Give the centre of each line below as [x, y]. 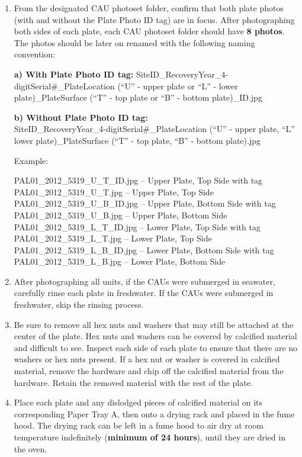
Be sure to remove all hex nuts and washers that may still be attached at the [154, 324]
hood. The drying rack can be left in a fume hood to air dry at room [139, 425]
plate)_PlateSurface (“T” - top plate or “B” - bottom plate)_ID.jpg [138, 97]
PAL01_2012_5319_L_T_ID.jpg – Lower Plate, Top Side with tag [137, 226]
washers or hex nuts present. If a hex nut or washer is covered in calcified [147, 359]
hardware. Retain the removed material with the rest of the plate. [133, 382]
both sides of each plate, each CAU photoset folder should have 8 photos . [149, 31]
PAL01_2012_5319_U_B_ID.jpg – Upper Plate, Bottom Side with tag [145, 203]
